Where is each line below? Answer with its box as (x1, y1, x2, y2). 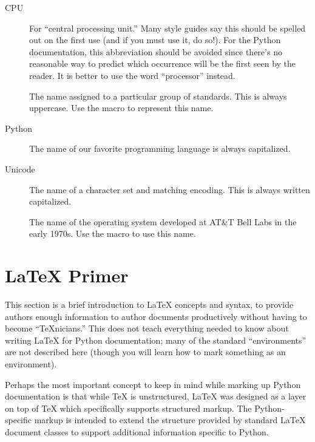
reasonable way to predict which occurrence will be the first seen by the (29, 57, 296, 70)
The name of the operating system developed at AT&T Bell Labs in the (29, 215, 297, 228)
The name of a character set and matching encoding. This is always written (29, 183, 310, 195)
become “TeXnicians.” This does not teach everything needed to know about (5, 322, 289, 335)
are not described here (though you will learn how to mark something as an (5, 345, 286, 358)
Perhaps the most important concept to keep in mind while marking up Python (5, 378, 301, 390)
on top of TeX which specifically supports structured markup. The (5, 401, 252, 414)
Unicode (5, 162, 35, 175)
